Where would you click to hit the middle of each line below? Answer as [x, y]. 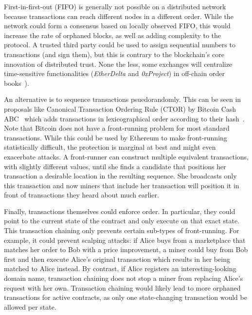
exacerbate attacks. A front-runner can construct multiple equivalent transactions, [126, 156]
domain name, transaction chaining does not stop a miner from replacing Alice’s [124, 278]
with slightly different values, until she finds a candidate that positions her [115, 166]
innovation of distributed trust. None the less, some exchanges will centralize [118, 64]
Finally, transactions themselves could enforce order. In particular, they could [120, 211]
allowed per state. [30, 306]
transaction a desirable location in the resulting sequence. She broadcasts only [120, 176]
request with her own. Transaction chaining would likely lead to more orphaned [122, 287]
